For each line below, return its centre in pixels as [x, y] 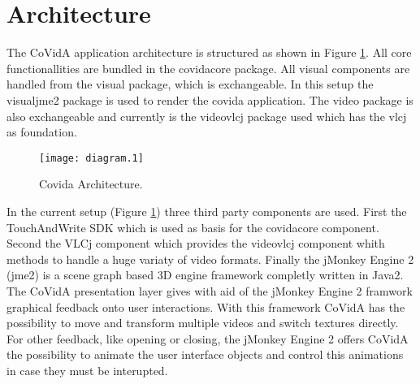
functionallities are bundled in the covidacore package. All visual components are [208, 68]
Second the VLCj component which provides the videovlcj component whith [196, 243]
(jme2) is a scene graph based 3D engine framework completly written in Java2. [205, 275]
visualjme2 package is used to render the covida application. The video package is [210, 99]
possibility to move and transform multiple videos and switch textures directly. [203, 323]
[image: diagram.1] [91, 158]
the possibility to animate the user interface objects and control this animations [205, 354]
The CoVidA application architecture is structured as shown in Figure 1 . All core [209, 52]
